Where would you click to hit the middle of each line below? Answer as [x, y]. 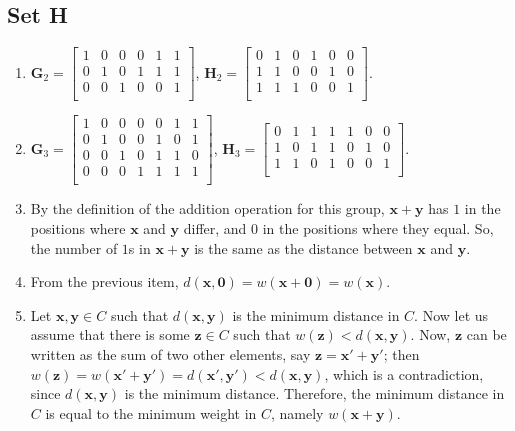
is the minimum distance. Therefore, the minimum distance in [314, 393]
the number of [74, 247]
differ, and [215, 228]
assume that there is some [110, 334]
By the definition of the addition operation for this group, [207, 208]
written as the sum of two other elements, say [170, 354]
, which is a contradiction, [404, 373]
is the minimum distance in [316, 314]
